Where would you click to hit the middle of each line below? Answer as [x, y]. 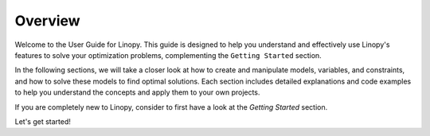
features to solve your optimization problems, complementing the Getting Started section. [168, 55]
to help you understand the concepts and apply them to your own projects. [137, 92]
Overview [47, 21]
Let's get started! [43, 121]
